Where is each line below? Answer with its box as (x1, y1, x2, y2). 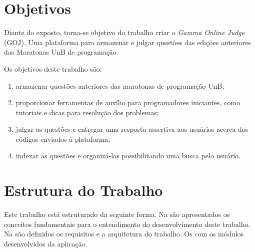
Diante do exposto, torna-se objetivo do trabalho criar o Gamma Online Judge (4, 27, 245, 38)
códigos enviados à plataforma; (15, 133, 110, 144)
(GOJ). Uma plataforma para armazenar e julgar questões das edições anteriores (4, 37, 251, 47)
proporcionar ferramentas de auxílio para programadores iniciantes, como (15, 97, 240, 108)
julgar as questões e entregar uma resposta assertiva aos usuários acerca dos (15, 124, 248, 134)
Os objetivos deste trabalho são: (4, 63, 102, 74)
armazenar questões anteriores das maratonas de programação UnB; (15, 80, 224, 91)
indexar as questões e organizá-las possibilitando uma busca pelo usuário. (15, 150, 240, 161)
